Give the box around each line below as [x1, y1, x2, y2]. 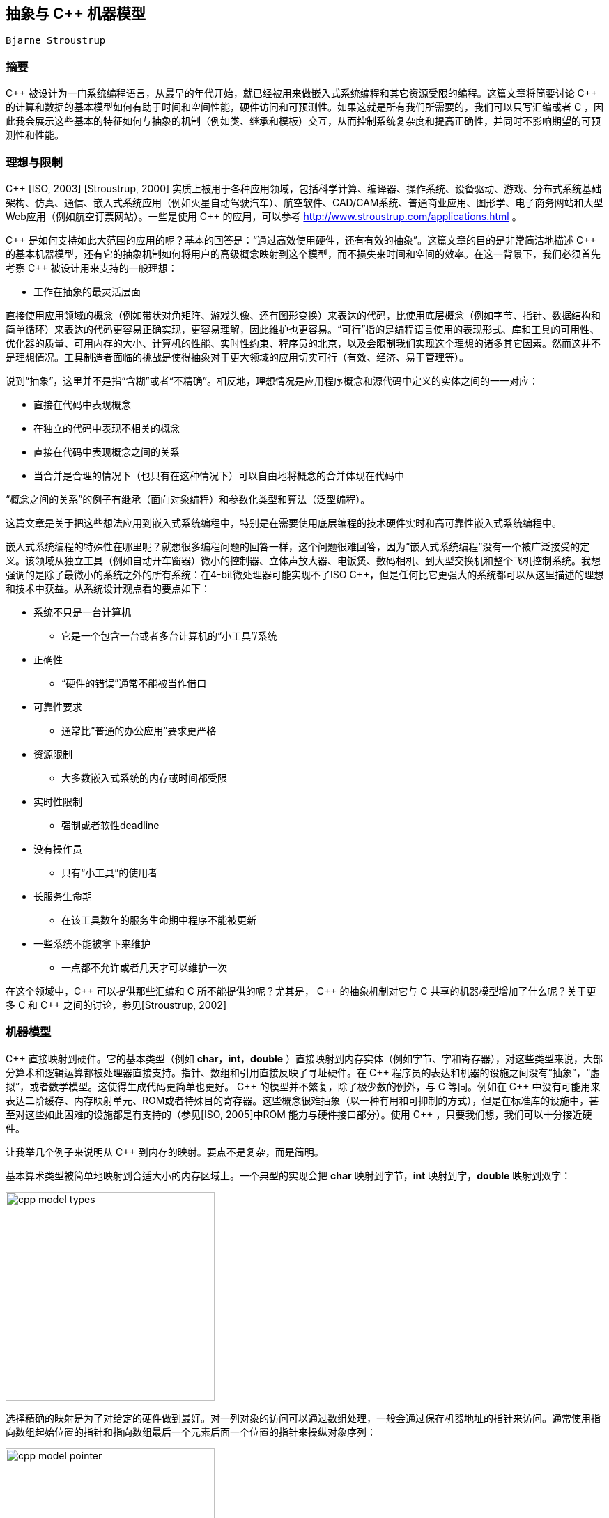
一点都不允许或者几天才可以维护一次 [61, 961, 227, 973]
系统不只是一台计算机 [33, 605, 131, 618]
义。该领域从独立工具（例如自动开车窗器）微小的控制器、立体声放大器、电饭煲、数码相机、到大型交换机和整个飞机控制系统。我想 [6, 554, 601, 566]
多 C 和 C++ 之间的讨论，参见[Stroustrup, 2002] [6, 998, 227, 1011]
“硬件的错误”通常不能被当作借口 [61, 676, 207, 689]
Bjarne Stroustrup [6, 35, 106, 47]
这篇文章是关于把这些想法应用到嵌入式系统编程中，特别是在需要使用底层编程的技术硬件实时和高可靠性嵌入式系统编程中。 [6, 516, 562, 529]
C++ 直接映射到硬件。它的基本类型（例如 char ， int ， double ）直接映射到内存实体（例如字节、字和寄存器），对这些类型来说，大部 [6, 1052, 603, 1064]
